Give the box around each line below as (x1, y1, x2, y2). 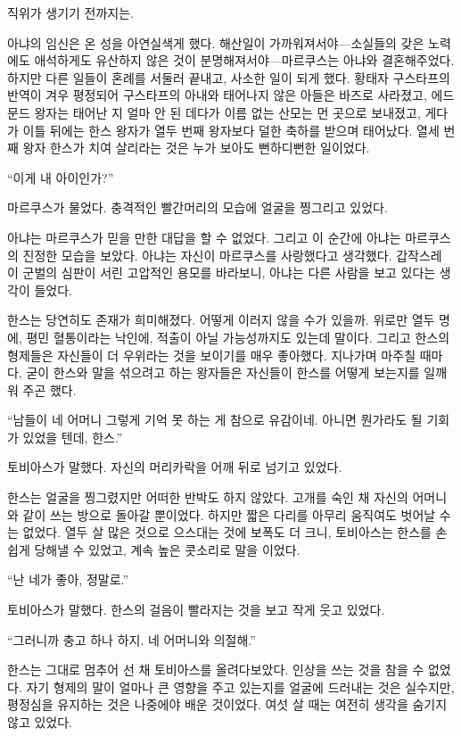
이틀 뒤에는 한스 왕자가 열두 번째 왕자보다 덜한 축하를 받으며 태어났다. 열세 (22, 120, 440, 139)
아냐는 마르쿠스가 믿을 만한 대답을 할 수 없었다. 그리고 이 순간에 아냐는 (7, 227, 401, 246)
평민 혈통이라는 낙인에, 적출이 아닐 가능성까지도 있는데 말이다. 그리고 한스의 (26, 327, 450, 346)
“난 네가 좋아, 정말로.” (7, 570, 129, 589)
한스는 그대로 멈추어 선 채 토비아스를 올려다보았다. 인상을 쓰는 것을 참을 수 (7, 660, 424, 679)
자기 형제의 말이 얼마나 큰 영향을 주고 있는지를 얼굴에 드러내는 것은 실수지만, (26, 677, 455, 696)
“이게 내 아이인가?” (7, 168, 114, 186)
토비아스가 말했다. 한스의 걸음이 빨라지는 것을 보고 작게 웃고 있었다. (7, 600, 385, 619)
